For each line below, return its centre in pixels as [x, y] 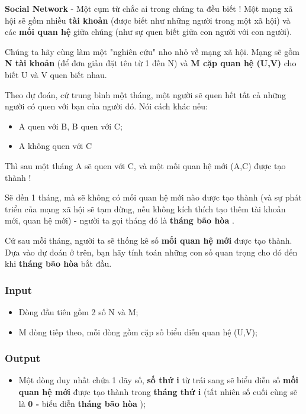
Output [23, 358]
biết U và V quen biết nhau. [56, 74]
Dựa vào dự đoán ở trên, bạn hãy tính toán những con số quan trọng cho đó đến [151, 252]
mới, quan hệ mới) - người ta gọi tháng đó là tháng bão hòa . [120, 220]
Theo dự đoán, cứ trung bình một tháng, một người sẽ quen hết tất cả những [145, 94]
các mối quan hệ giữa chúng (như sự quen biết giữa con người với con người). [149, 32]
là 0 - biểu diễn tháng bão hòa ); [82, 403]
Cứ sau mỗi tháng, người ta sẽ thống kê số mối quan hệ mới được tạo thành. [149, 240]
